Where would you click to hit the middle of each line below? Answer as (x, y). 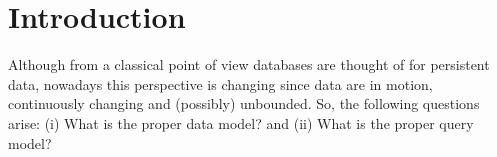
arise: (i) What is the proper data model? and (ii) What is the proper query (241, 122)
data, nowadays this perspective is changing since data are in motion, (220, 83)
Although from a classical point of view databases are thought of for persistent (249, 64)
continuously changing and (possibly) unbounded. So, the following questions (244, 103)
